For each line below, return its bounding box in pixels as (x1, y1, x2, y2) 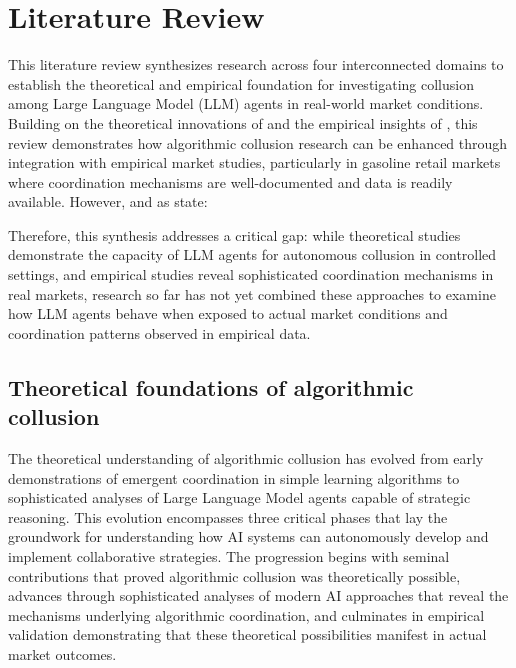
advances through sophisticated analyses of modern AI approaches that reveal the (8, 585, 509, 606)
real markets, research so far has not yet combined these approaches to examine (8, 283, 496, 304)
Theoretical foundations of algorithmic (8, 371, 414, 402)
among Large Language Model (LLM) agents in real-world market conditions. (8, 93, 484, 114)
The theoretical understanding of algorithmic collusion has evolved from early (8, 448, 484, 469)
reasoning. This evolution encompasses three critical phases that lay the (8, 506, 448, 527)
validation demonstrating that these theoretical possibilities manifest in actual (8, 624, 487, 645)
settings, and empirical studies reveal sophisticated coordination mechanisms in (8, 264, 494, 285)
